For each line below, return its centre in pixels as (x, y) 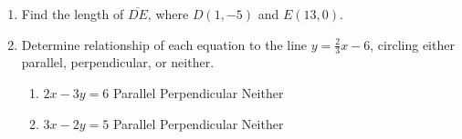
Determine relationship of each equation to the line (164, 44)
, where (168, 14)
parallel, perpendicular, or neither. (118, 62)
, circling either (412, 44)
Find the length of (73, 14)
